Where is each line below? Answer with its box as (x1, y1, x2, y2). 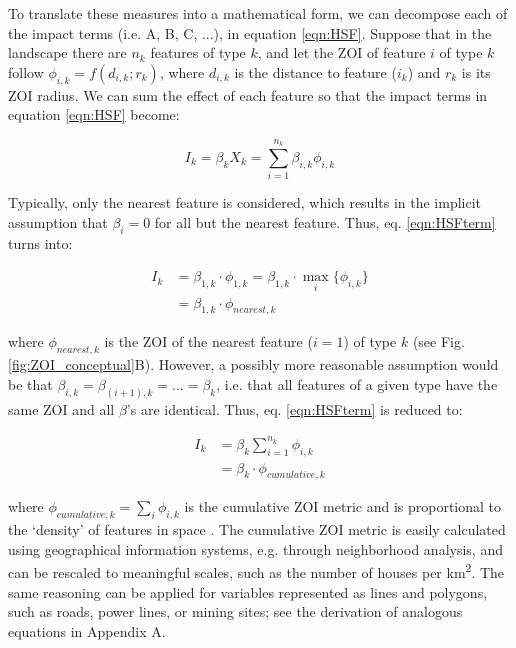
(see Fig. (412, 331, 465, 352)
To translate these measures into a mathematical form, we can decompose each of (8, 3, 508, 23)
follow (8, 61, 44, 82)
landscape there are (8, 42, 127, 63)
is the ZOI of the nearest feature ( (104, 331, 313, 352)
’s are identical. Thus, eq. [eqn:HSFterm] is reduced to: (126, 398, 463, 419)
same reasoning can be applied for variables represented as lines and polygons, (8, 581, 488, 602)
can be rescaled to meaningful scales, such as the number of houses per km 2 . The (8, 559, 505, 582)
